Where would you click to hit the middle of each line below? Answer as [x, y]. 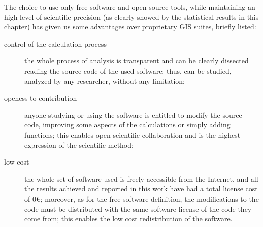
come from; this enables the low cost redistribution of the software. [128, 219]
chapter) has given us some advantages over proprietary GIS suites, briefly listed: [130, 27]
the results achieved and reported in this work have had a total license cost [141, 189]
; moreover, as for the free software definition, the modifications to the [150, 198]
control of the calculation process [56, 43]
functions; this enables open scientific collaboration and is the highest [133, 134]
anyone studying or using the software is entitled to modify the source [133, 115]
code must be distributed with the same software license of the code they [138, 208]
